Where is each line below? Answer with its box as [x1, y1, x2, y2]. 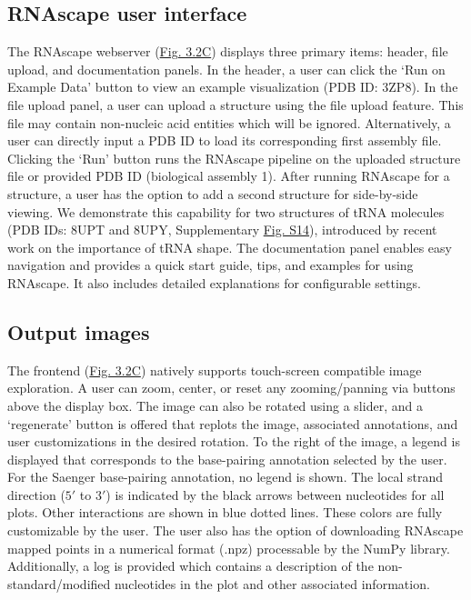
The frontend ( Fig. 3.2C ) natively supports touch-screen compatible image [7, 360, 422, 379]
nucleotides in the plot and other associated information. [114, 574, 430, 593]
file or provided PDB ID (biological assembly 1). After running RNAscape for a [7, 166, 450, 185]
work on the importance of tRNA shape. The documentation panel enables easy [7, 237, 452, 256]
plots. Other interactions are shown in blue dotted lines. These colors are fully [7, 503, 443, 522]
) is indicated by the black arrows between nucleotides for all [105, 485, 445, 504]
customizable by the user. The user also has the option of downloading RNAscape [7, 521, 464, 540]
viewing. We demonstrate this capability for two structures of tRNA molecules [7, 202, 445, 221]
